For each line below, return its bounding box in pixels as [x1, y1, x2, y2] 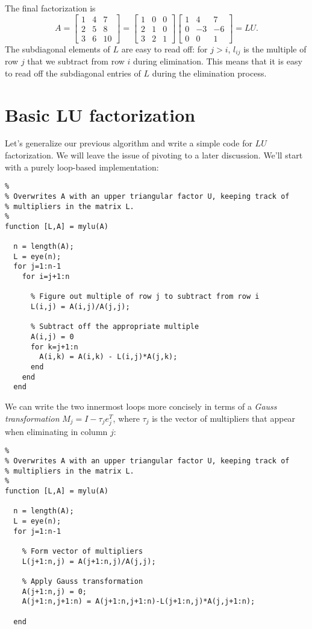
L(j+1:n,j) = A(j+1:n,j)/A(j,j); [22, 557, 156, 566]
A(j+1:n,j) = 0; [22, 587, 87, 596]
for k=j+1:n [30, 342, 78, 351]
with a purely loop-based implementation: [5, 160, 159, 173]
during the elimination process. [152, 66, 267, 79]
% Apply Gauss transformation [22, 577, 143, 586]
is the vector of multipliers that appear [152, 412, 296, 424]
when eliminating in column [5, 425, 108, 437]
